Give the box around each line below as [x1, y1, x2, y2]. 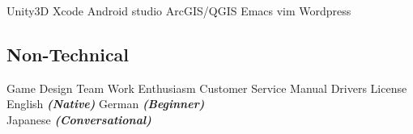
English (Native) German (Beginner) [6, 95, 205, 112]
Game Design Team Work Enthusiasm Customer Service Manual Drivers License [6, 79, 407, 96]
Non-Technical [6, 41, 130, 66]
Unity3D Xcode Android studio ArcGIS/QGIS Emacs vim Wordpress [6, 2, 351, 19]
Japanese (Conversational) [6, 111, 151, 128]
